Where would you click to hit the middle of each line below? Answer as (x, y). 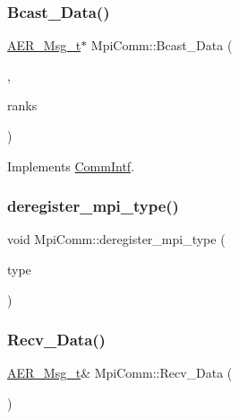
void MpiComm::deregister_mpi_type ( (116, 239)
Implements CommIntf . (71, 166)
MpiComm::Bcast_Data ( (162, 45)
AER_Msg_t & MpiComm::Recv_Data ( (120, 373)
